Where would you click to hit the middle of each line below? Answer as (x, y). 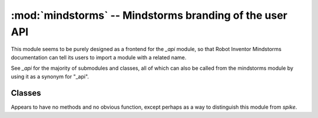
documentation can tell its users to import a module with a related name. (99, 57)
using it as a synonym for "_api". (50, 76)
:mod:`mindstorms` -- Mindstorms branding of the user (149, 15)
